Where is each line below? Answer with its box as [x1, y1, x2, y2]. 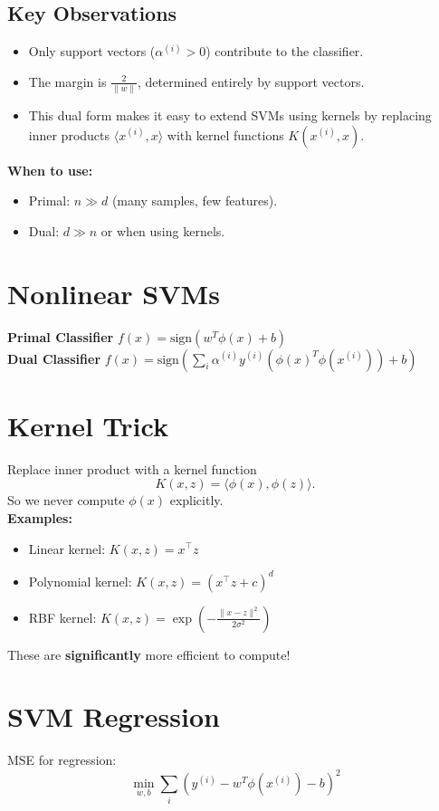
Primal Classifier [7, 327, 114, 346]
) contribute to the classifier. [205, 42, 364, 61]
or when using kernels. [100, 221, 225, 240]
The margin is [28, 72, 107, 91]
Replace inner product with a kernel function [7, 459, 257, 478]
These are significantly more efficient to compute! [7, 644, 291, 663]
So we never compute [7, 491, 125, 510]
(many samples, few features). [111, 191, 278, 210]
